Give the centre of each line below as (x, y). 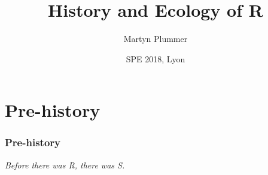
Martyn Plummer (156, 39)
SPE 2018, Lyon (156, 58)
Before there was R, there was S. (65, 165)
